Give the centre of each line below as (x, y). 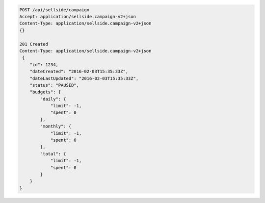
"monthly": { (56, 127)
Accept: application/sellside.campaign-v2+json (78, 16)
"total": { (53, 154)
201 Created (34, 44)
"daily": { (53, 99)
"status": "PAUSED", (54, 85)
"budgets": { (45, 92)
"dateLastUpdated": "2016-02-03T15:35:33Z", (84, 78)
